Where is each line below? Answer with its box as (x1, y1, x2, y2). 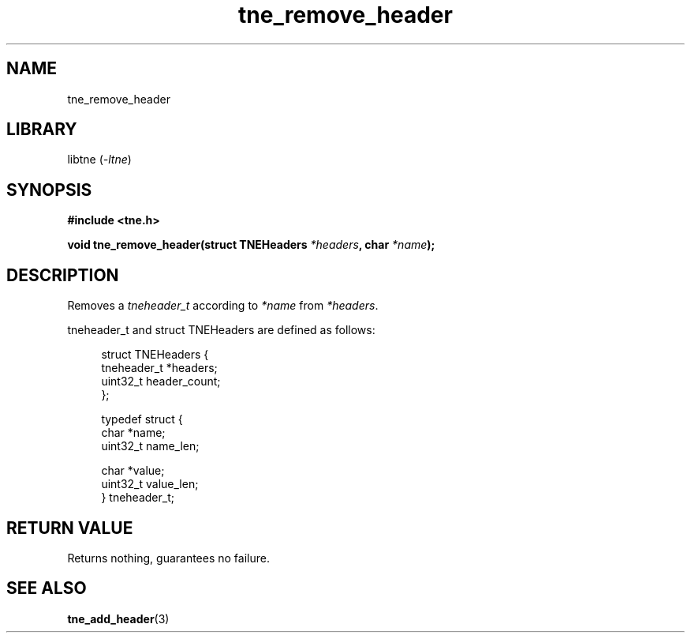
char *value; (101, 464, 165, 478)
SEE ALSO (6, 578, 87, 599)
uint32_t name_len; (101, 439, 200, 453)
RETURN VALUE (6, 517, 133, 538)
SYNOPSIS (6, 179, 92, 200)
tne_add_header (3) (67, 611, 170, 626)
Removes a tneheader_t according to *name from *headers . (67, 299, 379, 313)
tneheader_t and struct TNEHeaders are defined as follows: (67, 323, 375, 337)
